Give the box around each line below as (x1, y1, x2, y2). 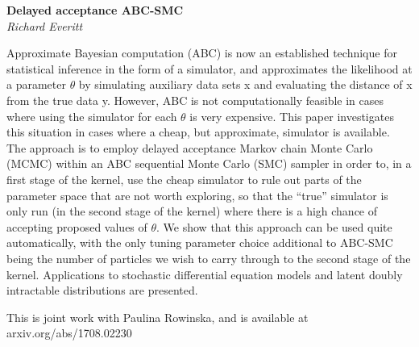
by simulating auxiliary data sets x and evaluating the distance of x (78, 76, 413, 93)
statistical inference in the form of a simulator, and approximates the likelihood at (6, 60, 413, 77)
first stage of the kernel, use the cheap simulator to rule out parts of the (6, 170, 362, 187)
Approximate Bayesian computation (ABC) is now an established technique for (6, 44, 397, 61)
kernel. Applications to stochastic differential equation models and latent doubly (6, 265, 403, 282)
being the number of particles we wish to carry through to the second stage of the (6, 249, 411, 266)
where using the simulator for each (6, 107, 177, 124)
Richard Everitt (6, 17, 83, 34)
